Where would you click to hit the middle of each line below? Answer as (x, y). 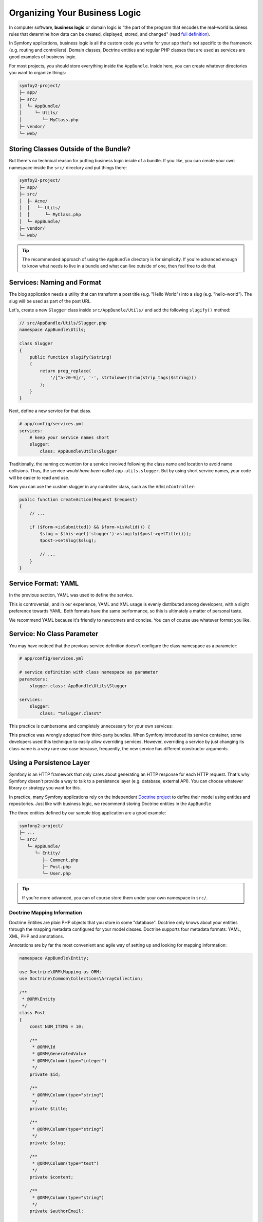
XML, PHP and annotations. (37, 936)
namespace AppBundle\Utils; (53, 330)
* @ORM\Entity (39, 999)
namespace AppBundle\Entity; (54, 958)
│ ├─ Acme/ (34, 201)
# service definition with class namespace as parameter (89, 672)
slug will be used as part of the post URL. (50, 301)
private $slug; (47, 1143)
